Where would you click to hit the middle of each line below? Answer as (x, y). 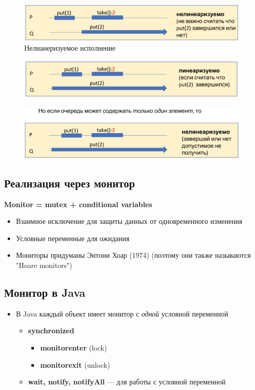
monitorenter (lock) (74, 347)
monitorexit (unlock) (75, 364)
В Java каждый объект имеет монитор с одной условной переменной (122, 313)
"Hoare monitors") (44, 265)
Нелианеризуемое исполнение (70, 48)
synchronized (51, 330)
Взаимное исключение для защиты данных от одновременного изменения (129, 221)
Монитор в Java (45, 292)
